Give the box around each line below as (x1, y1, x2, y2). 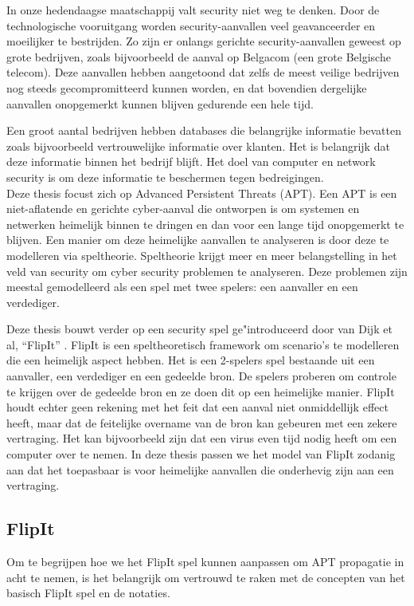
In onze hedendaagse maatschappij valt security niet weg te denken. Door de (6, 2, 380, 18)
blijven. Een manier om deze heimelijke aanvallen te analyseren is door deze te (6, 231, 389, 248)
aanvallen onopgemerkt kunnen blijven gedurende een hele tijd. (6, 95, 314, 112)
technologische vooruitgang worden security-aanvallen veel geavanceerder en (6, 17, 376, 33)
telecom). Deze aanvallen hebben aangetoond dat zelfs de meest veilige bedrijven (6, 64, 400, 81)
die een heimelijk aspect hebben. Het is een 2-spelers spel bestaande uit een (6, 352, 375, 368)
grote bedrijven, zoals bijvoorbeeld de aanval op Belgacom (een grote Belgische (6, 48, 391, 65)
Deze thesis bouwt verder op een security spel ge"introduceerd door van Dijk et (6, 321, 393, 337)
